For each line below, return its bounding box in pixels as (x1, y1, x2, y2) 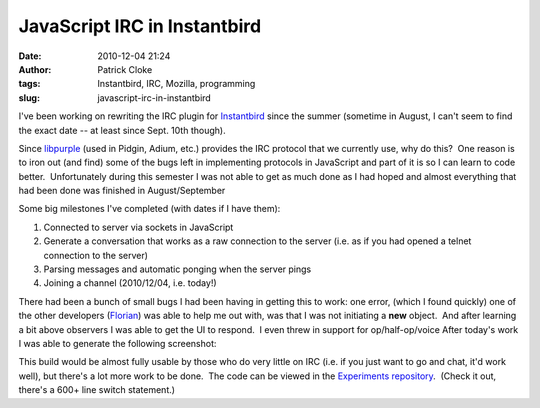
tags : (18, 78, 41, 90)
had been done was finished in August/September (18, 185, 226, 197)
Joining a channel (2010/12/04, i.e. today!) (43, 277, 217, 289)
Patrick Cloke (97, 63, 153, 75)
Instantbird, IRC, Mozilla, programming (97, 78, 256, 90)
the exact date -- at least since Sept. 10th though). (18, 124, 226, 136)
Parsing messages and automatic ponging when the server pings (43, 263, 312, 275)
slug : (18, 91, 40, 104)
